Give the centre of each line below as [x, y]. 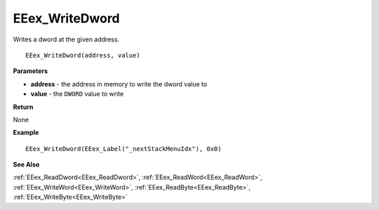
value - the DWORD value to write [77, 94]
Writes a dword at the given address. [66, 39]
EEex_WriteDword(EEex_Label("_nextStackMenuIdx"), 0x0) [124, 149]
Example [26, 133]
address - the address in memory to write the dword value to [119, 84]
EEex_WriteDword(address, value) [83, 55]
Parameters [31, 71]
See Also [26, 164]
